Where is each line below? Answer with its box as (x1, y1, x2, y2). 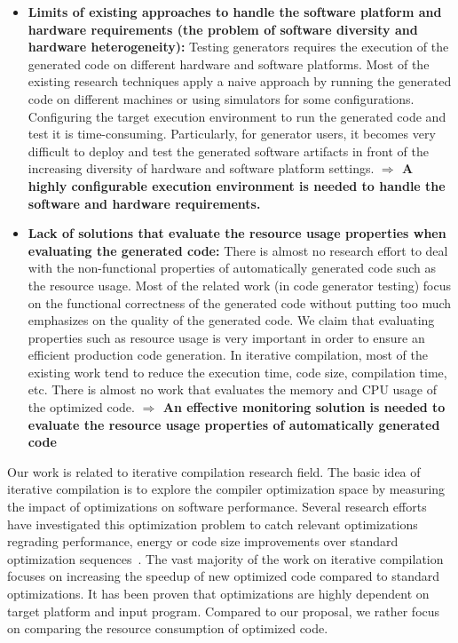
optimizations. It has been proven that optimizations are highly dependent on (7, 584, 430, 602)
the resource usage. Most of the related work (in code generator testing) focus (28, 275, 451, 294)
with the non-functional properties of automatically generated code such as (28, 258, 437, 277)
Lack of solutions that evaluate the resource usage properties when (28, 224, 446, 242)
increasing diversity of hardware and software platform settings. (28, 159, 375, 178)
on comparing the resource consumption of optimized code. (7, 619, 328, 638)
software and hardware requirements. (28, 194, 261, 212)
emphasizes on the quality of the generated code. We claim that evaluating (28, 311, 435, 329)
